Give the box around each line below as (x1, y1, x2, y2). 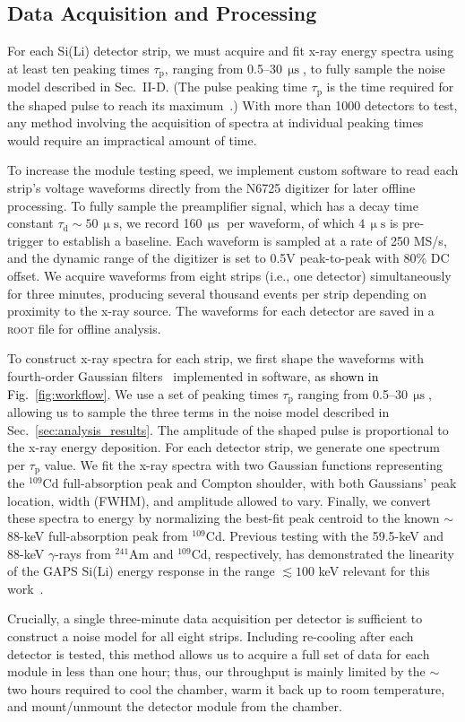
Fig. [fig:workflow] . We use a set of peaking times (7, 384, 279, 403)
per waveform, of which (227, 213, 355, 232)
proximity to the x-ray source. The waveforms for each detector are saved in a (7, 301, 435, 320)
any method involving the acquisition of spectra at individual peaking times (7, 113, 424, 132)
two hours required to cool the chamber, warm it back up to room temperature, (7, 679, 445, 698)
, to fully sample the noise (303, 58, 445, 77)
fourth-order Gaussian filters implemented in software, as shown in (7, 367, 379, 386)
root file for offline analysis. (7, 318, 161, 337)
